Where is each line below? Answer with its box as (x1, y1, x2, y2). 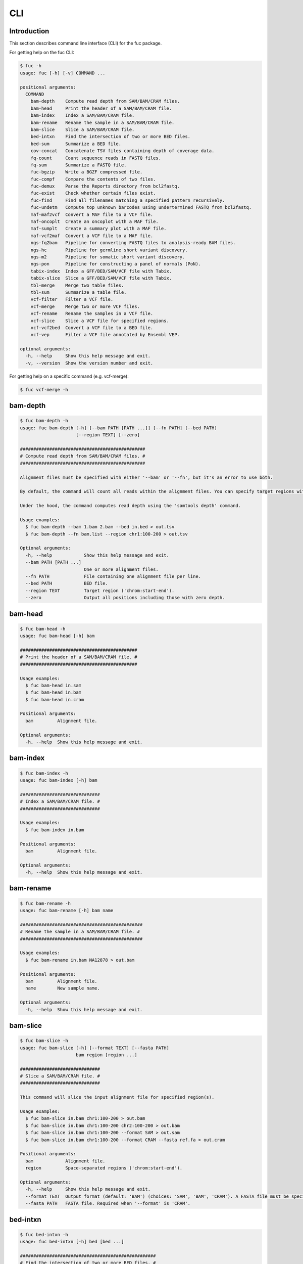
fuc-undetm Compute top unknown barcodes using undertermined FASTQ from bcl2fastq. (30, 205, 252, 210)
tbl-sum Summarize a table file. (30, 289, 127, 295)
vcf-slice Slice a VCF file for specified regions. (30, 318, 169, 324)
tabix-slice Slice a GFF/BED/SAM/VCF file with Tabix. (30, 276, 172, 281)
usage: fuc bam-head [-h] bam (20, 633, 95, 639)
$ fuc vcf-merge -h (20, 387, 68, 392)
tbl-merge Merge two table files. (30, 282, 124, 288)
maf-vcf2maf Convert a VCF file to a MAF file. (30, 233, 154, 239)
